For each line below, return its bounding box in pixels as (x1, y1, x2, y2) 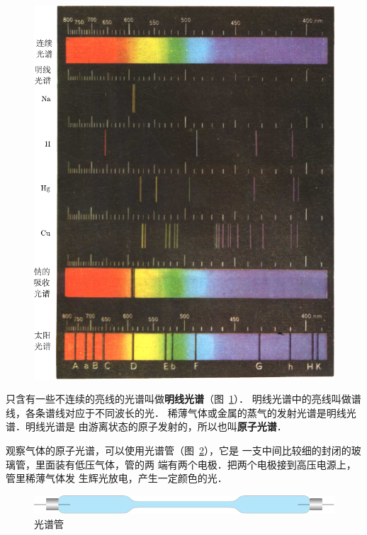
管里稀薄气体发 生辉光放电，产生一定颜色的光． (6, 471, 227, 485)
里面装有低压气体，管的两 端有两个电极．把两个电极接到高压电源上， (35, 456, 356, 471)
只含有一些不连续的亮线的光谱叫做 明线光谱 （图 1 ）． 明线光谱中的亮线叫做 (6, 391, 351, 406)
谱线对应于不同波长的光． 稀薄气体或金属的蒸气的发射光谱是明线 (45, 405, 346, 420)
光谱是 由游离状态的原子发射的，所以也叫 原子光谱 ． (45, 419, 287, 434)
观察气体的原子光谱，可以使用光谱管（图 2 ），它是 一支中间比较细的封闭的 (6, 442, 351, 457)
